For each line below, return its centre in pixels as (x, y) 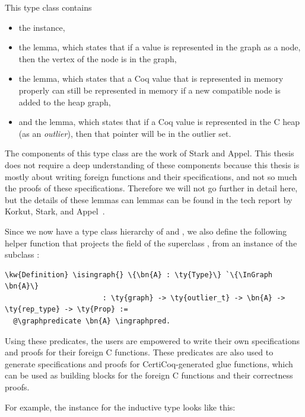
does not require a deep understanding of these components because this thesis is (152, 164)
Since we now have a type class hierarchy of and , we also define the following (146, 231)
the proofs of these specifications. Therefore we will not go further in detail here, (151, 188)
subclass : (22, 254)
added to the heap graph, (65, 102)
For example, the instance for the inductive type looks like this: (120, 407)
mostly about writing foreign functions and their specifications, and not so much (151, 176)
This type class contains (48, 7)
